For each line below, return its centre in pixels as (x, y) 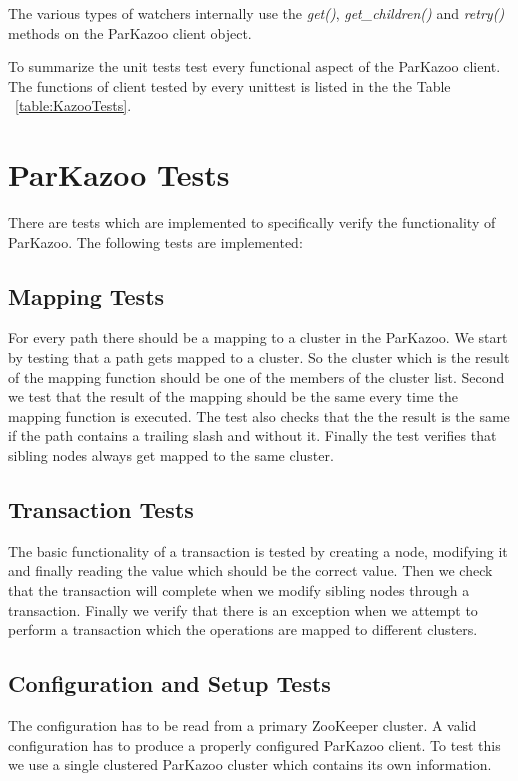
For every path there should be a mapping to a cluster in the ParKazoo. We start (258, 337)
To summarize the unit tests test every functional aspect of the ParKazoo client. (254, 66)
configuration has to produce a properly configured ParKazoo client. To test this (254, 744)
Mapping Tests (86, 295)
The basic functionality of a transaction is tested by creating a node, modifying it (258, 550)
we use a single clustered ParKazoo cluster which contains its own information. (250, 764)
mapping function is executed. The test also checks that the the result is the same (259, 415)
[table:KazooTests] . (73, 105)
